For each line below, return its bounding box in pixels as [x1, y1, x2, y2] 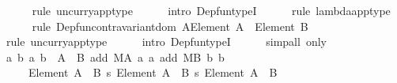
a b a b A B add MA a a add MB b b [6, 48, 225, 65]
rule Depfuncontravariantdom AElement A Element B [32, 17, 308, 34]
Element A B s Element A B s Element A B [28, 64, 278, 81]
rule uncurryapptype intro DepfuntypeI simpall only [6, 33, 327, 50]
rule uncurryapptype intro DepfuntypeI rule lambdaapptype [32, 2, 391, 18]
